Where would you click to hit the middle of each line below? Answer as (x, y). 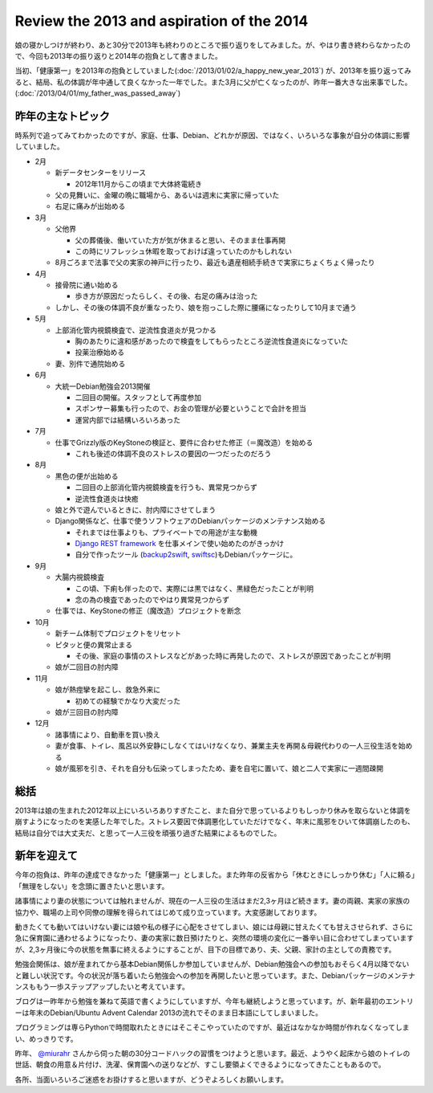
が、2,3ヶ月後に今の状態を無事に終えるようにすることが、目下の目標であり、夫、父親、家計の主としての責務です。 (205, 949)
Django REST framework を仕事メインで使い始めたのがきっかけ (180, 544)
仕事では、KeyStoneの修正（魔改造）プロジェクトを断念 (148, 611)
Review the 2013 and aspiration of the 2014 (162, 21)
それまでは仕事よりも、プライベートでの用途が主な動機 (166, 532)
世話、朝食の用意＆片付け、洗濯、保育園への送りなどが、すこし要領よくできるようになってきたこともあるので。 (200, 1065)
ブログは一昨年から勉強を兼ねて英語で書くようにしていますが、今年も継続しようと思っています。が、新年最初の (200, 1001)
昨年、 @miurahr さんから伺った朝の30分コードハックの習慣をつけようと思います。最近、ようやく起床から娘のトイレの (212, 1053)
